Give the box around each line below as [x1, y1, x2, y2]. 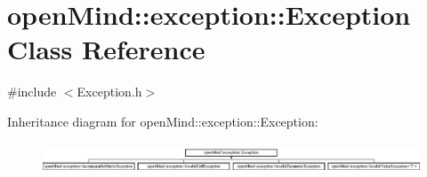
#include [7, 82, 57, 101]
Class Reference [7, 31, 205, 67]
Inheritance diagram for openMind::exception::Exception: [7, 112, 318, 130]
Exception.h [77, 82, 142, 101]
